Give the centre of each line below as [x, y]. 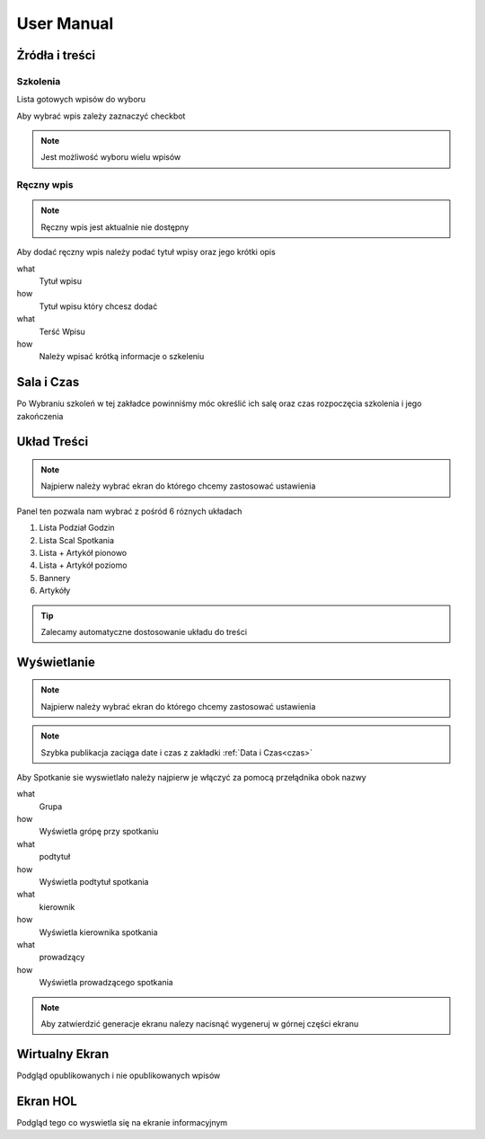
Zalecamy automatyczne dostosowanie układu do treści [144, 631]
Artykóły [55, 591]
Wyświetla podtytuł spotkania [94, 882]
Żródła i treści [56, 55]
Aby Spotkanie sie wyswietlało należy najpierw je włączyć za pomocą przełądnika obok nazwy [192, 777]
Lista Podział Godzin [77, 528]
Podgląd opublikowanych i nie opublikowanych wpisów [119, 1075]
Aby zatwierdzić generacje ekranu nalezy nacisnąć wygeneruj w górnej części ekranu [200, 1023]
